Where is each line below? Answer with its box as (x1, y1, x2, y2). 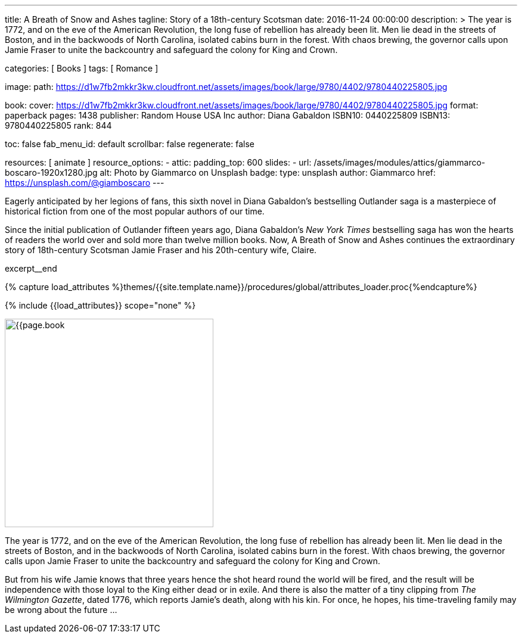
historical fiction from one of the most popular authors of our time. (5, 206, 265, 216)
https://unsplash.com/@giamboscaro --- (5, 178, 164, 188)
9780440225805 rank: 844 (5, 120, 112, 130)
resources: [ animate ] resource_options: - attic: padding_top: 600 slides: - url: (5, 157, 312, 167)
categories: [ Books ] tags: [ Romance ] (5, 63, 159, 73)
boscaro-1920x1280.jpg (5, 167, 98, 178)
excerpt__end (5, 263, 57, 273)
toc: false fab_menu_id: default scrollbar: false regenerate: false (5, 139, 254, 149)
